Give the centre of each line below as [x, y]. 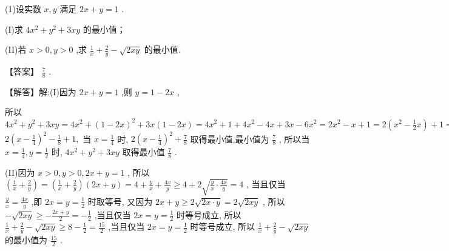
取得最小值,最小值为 [230, 139]
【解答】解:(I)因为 [41, 91]
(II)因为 [20, 172]
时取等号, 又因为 [120, 201]
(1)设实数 [23, 8]
